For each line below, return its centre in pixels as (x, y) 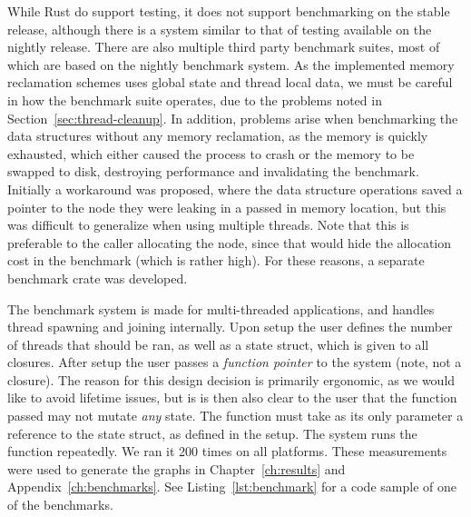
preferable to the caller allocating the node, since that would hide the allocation (230, 242)
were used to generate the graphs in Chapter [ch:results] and (177, 468)
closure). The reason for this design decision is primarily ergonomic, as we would (231, 379)
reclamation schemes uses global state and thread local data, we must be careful (230, 82)
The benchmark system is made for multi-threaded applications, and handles (221, 308)
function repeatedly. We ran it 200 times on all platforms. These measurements (227, 451)
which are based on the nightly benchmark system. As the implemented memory (231, 64)
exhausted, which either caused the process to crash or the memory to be (211, 153)
